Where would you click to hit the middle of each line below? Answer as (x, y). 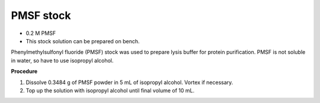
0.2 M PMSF (41, 33)
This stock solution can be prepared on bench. (83, 41)
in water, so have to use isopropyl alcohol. (62, 60)
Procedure (24, 72)
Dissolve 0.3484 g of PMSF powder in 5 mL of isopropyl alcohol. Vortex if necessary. (129, 82)
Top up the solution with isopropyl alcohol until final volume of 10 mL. (110, 90)
